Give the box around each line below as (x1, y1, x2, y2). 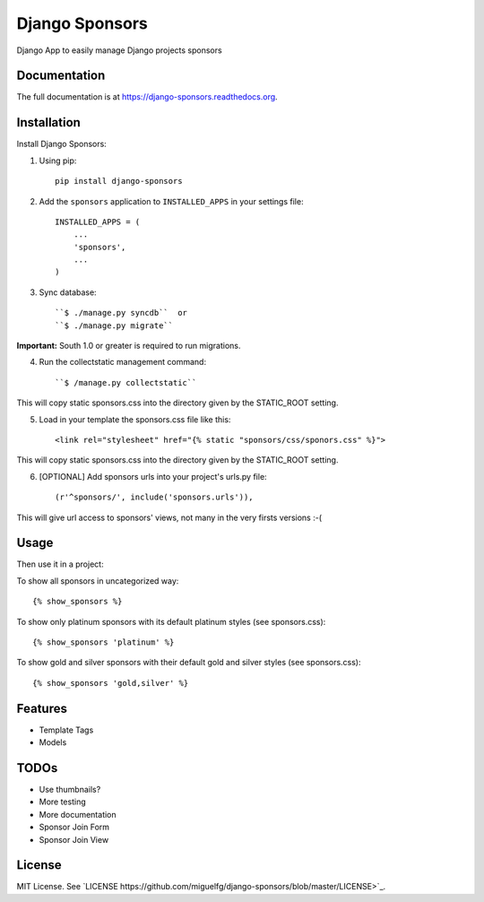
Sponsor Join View (39, 834, 109, 845)
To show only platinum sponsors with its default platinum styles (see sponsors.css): (16, 616, 326, 627)
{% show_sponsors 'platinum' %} (32, 637, 175, 647)
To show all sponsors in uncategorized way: (16, 575, 179, 586)
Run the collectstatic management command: (39, 357, 206, 368)
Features (16, 700, 67, 716)
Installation (16, 115, 81, 130)
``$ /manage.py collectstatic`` (55, 377, 197, 387)
